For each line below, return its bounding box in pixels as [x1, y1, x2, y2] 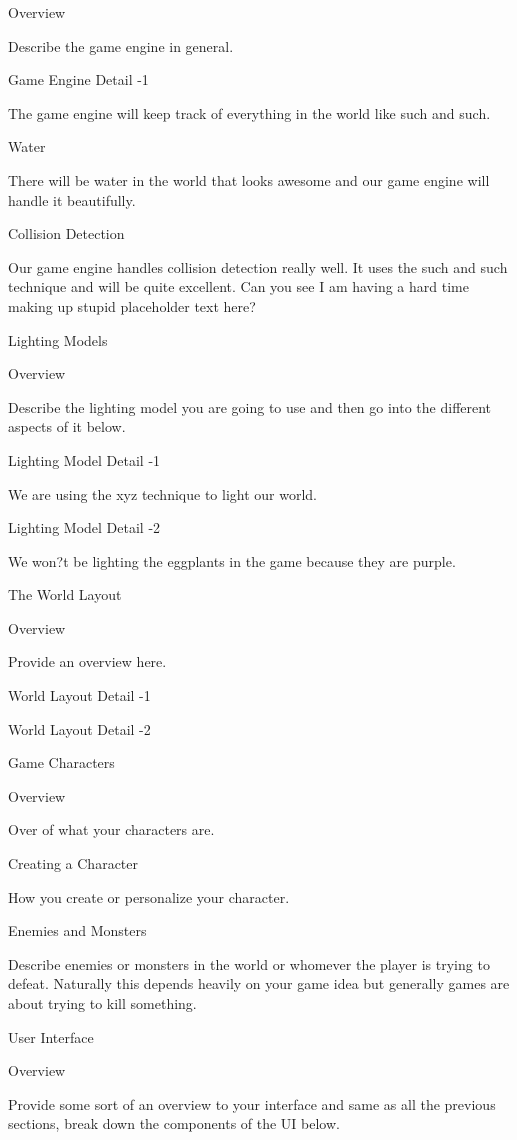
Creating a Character [8, 853, 139, 874]
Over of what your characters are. [8, 819, 215, 840]
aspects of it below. [8, 416, 126, 437]
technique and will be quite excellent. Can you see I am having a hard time [8, 276, 469, 297]
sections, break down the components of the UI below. [8, 1113, 340, 1134]
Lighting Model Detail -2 [8, 517, 161, 538]
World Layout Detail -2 [8, 718, 151, 739]
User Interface [8, 1026, 94, 1047]
